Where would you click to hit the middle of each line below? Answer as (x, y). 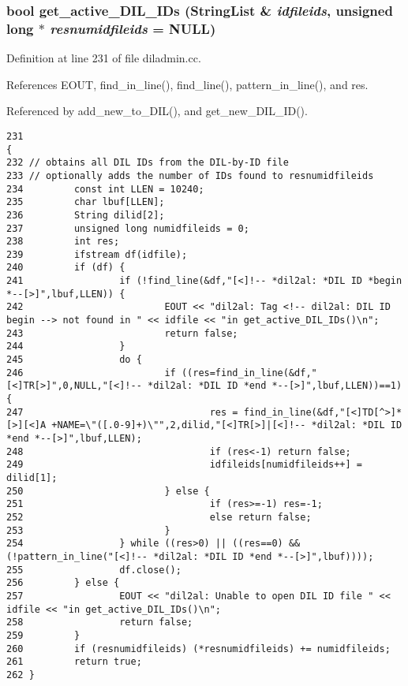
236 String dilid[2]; (86, 215)
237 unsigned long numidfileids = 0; (128, 228)
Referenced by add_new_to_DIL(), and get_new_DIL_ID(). (157, 111)
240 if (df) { (66, 268)
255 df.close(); (94, 570)
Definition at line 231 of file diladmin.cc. (104, 58)
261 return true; (74, 662)
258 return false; (100, 623)
